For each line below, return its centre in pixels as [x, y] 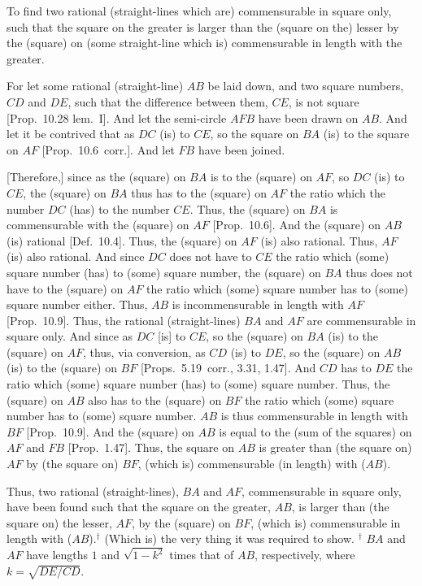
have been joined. [241, 149]
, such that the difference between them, [168, 101]
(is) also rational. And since [76, 256]
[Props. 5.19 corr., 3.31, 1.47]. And [228, 368]
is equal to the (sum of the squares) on [315, 431]
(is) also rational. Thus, [319, 240]
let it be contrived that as [71, 134]
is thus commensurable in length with [314, 416]
